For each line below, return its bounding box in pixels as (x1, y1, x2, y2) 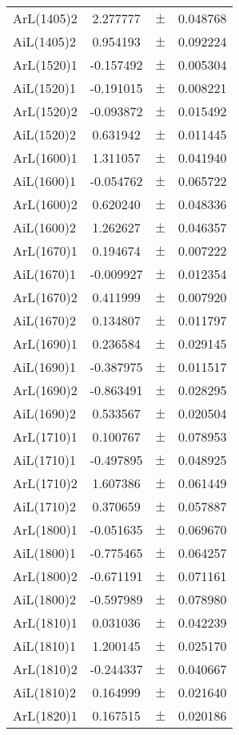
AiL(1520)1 (13, 79, 76, 97)
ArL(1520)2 (13, 102, 78, 120)
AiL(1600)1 (13, 172, 76, 190)
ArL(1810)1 (13, 613, 78, 632)
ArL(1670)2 (13, 288, 78, 306)
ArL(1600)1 (13, 148, 78, 167)
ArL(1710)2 (13, 474, 78, 492)
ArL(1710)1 (13, 427, 78, 446)
